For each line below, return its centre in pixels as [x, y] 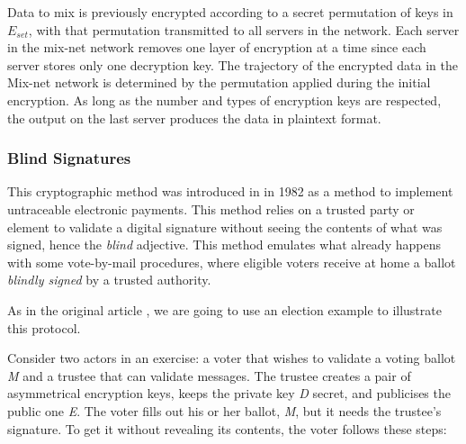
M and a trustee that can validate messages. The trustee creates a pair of [209, 375]
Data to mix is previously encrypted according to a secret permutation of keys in [230, 12]
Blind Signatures [69, 158]
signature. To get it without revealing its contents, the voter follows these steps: [227, 428]
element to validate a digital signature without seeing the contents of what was [225, 227]
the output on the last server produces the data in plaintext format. [194, 118]
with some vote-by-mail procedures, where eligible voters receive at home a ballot [232, 262]
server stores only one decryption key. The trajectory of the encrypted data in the [233, 64]
